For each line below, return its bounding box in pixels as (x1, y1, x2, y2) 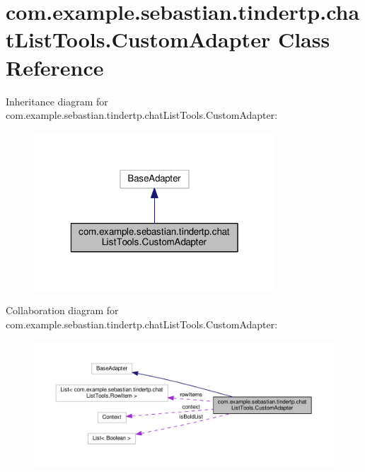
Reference (6, 52, 104, 81)
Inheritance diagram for (6, 93, 108, 108)
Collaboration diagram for (6, 302, 119, 317)
